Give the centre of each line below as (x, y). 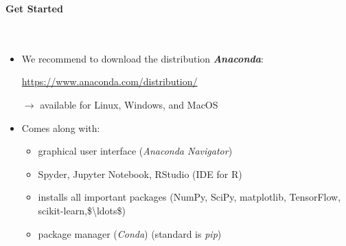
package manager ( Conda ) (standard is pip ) (130, 233)
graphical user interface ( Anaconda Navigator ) (135, 151)
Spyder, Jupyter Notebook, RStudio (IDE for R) (140, 174)
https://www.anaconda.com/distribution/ (109, 81)
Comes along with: (61, 127)
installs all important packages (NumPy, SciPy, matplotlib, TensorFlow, (189, 197)
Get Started (34, 8)
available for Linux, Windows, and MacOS (129, 104)
